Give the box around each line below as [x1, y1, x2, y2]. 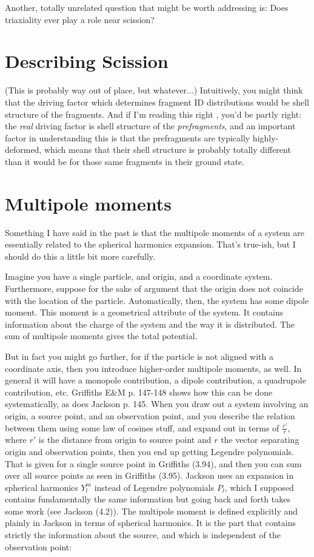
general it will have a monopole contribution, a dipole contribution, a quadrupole [5, 374, 306, 387]
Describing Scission [5, 49, 169, 73]
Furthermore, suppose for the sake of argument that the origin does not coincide [5, 282, 303, 294]
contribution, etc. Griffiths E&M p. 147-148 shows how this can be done [5, 385, 273, 398]
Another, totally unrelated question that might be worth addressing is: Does [5, 1, 289, 13]
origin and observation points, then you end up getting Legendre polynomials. [5, 445, 294, 457]
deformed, [5, 143, 42, 156]
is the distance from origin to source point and [38, 433, 212, 446]
